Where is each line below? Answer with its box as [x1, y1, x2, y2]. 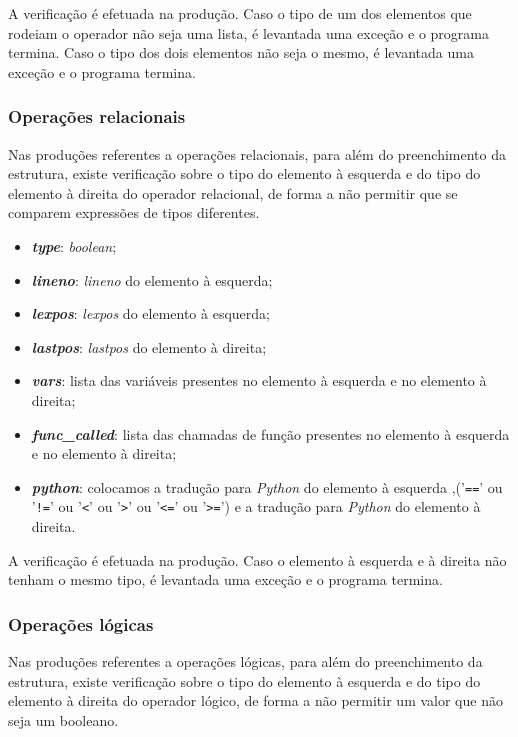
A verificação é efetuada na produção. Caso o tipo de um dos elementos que [8, 3, 472, 23]
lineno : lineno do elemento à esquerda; [31, 269, 273, 290]
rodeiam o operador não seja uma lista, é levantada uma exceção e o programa [8, 22, 489, 43]
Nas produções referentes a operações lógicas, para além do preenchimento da [8, 651, 483, 672]
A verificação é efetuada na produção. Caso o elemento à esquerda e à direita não [8, 549, 507, 570]
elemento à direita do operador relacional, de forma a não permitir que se [8, 182, 458, 203]
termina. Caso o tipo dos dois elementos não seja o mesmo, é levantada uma [8, 42, 474, 63]
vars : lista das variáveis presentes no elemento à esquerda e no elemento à [31, 370, 487, 391]
